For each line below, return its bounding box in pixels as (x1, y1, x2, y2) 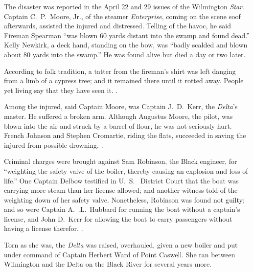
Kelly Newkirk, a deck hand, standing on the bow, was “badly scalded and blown (4, 40, 248, 50)
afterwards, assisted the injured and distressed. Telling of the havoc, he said (4, 21, 231, 31)
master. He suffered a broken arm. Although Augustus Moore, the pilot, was (4, 111, 233, 121)
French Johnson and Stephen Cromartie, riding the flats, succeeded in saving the (4, 130, 246, 140)
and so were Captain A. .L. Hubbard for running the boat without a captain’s (4, 204, 240, 214)
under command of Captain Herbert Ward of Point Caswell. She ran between (4, 249, 235, 259)
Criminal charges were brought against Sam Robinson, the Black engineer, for (4, 156, 237, 166)
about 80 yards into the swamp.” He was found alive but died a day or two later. (4, 49, 246, 59)
